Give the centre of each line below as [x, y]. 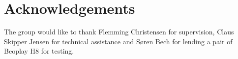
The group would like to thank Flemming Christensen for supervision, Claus [119, 32]
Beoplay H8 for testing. [39, 51]
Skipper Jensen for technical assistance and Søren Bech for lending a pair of [118, 41]
